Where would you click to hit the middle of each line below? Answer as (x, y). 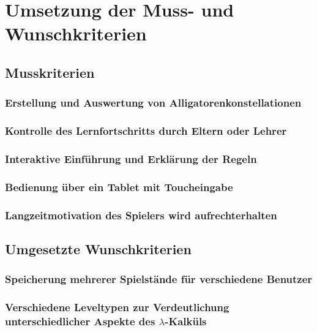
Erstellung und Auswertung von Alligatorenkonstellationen (153, 103)
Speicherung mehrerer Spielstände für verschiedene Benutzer (159, 279)
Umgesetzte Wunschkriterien (98, 248)
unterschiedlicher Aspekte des (80, 321)
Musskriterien (50, 72)
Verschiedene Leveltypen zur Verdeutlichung (117, 307)
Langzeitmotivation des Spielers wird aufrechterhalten (141, 215)
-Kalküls (186, 321)
